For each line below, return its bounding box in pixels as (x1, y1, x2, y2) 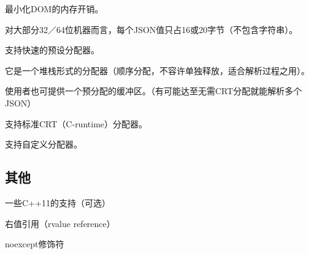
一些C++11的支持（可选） (5, 196, 110, 209)
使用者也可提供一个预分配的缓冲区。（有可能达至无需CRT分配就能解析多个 (5, 84, 302, 97)
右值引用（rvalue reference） (5, 217, 115, 230)
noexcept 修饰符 (5, 237, 64, 250)
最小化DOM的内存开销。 (5, 2, 104, 15)
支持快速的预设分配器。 (5, 43, 99, 56)
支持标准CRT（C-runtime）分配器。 (5, 117, 148, 130)
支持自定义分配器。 (5, 138, 82, 151)
